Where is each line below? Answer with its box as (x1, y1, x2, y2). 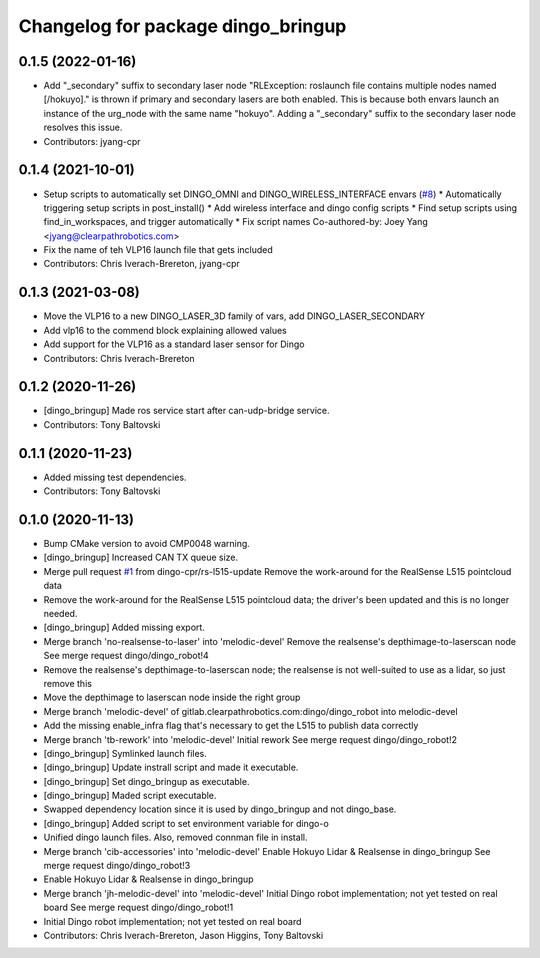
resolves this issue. (43, 121, 123, 134)
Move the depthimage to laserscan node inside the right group (43, 691, 301, 704)
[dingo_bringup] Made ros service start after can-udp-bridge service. (43, 405, 330, 417)
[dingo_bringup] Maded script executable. (43, 790, 217, 802)
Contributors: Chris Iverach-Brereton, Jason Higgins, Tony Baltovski (43, 930, 324, 941)
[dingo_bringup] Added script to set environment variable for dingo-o (43, 817, 329, 829)
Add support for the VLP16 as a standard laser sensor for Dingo (43, 338, 305, 350)
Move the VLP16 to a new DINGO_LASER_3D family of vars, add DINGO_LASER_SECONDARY (43, 310, 425, 322)
